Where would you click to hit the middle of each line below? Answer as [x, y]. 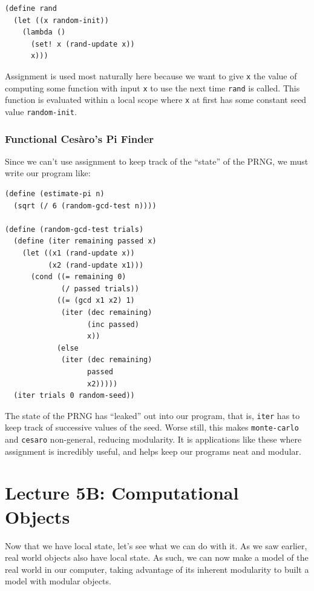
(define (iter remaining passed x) [85, 241]
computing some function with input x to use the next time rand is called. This [152, 87]
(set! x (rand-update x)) [83, 44]
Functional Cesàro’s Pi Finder [80, 138]
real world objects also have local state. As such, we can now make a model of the [157, 557]
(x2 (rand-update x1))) [96, 265]
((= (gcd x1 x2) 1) [96, 301]
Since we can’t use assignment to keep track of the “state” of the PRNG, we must [157, 161]
